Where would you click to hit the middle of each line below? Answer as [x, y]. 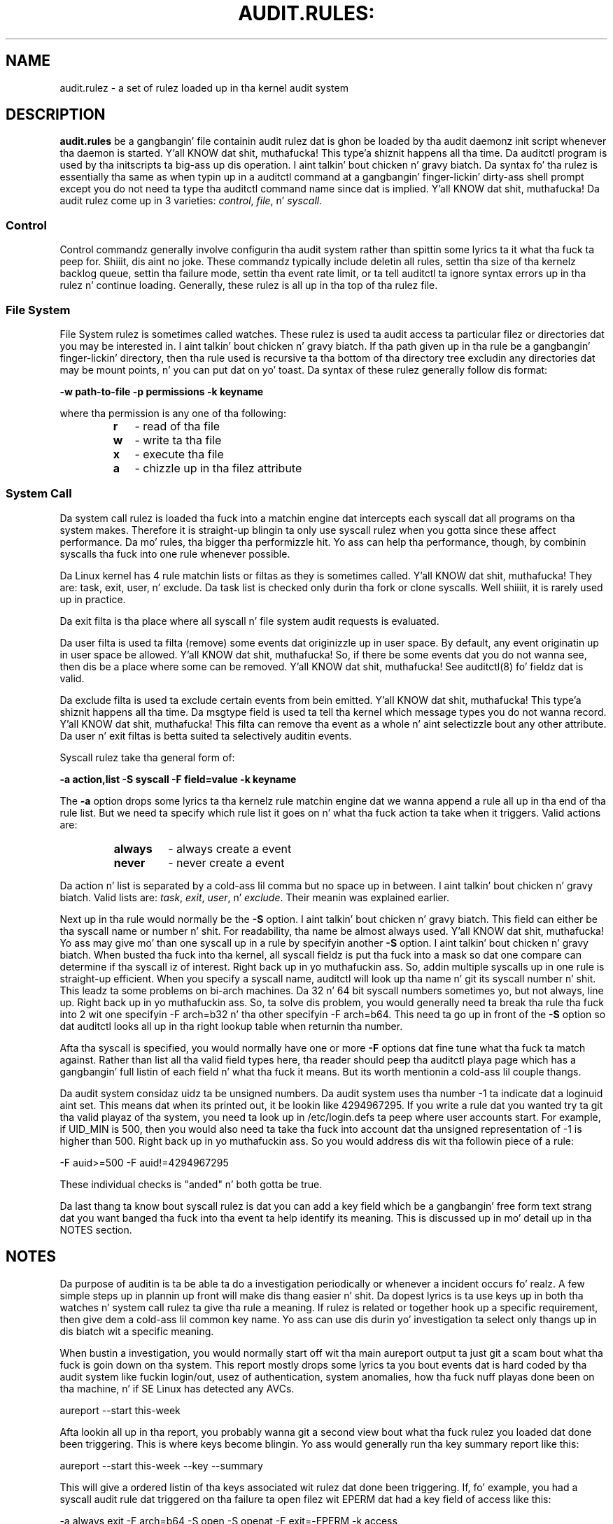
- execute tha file [179, 454]
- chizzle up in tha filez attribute [218, 468]
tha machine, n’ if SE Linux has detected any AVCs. [177, 1388]
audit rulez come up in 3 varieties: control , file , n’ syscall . [191, 201]
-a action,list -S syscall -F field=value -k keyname [178, 779]
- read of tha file [177, 426]
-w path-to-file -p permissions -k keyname [162, 391]
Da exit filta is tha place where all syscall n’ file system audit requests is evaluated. [249, 621]
